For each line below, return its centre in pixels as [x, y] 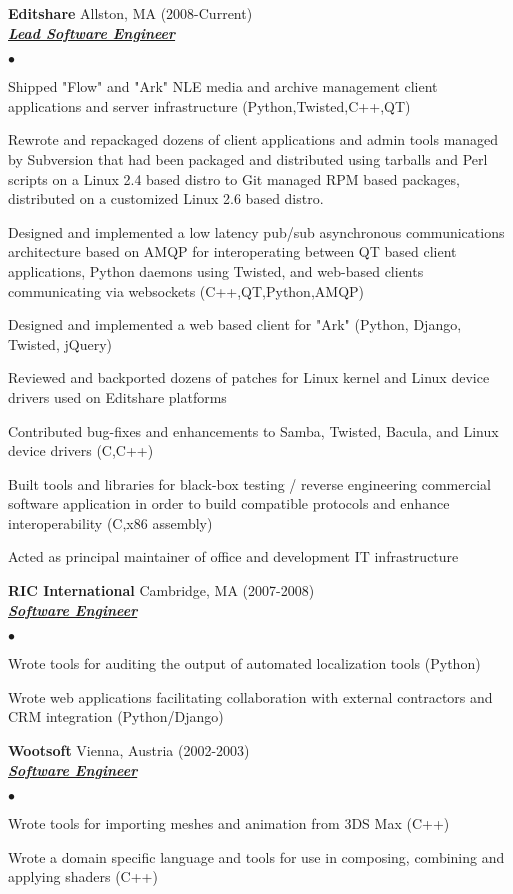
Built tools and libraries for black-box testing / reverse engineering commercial [249, 483]
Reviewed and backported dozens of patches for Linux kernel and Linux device [249, 377]
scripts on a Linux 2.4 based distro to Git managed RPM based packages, [234, 178]
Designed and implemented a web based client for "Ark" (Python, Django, [235, 324]
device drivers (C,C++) [81, 450]
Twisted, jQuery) [60, 343]
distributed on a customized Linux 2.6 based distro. [166, 198]
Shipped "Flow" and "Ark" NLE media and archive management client [223, 86]
